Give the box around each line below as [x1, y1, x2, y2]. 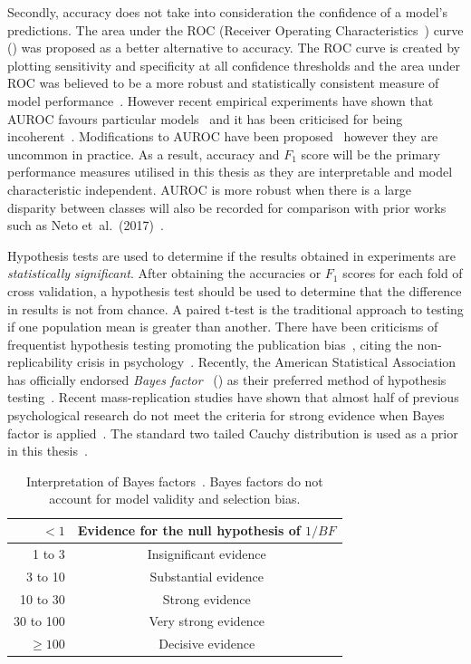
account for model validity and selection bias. [49, 489, 301, 508]
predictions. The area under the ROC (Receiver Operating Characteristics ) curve [7, 20, 464, 39]
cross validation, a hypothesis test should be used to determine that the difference [7, 281, 462, 300]
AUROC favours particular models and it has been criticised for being [7, 109, 403, 128]
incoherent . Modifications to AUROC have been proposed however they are [7, 127, 438, 146]
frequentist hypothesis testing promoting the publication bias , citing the [7, 334, 413, 353]
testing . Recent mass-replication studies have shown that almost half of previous [7, 388, 459, 407]
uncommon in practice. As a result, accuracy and [7, 144, 280, 163]
